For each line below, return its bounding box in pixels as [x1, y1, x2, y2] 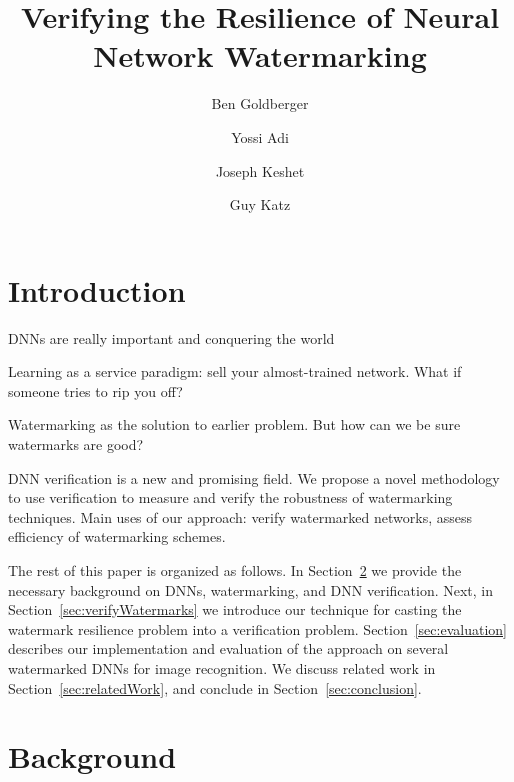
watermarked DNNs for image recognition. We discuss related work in [8, 657, 436, 678]
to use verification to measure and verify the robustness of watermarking [8, 487, 453, 508]
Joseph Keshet [215, 160, 305, 181]
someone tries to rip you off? [8, 380, 183, 401]
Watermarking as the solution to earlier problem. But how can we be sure [8, 414, 461, 435]
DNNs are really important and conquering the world [8, 327, 335, 348]
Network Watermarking [93, 35, 427, 76]
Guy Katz [229, 194, 291, 215]
